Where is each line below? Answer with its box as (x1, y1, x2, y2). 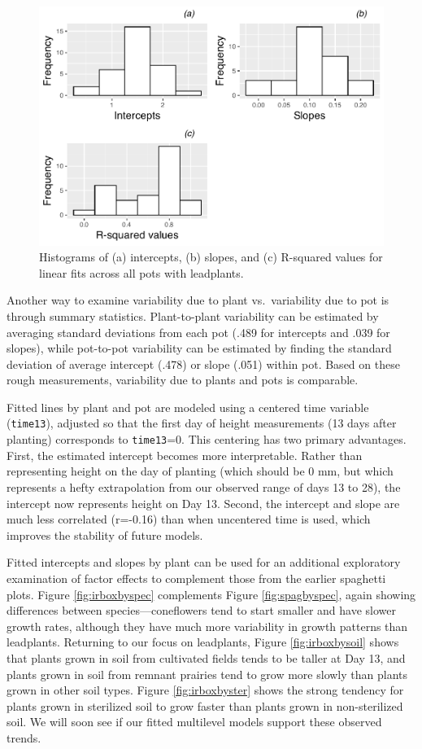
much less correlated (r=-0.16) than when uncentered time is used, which (7, 510, 371, 528)
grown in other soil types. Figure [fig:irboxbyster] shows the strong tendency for (7, 681, 404, 699)
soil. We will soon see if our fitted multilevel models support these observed (7, 713, 382, 730)
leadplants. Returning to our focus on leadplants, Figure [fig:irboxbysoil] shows (7, 633, 399, 650)
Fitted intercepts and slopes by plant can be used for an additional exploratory (7, 554, 401, 571)
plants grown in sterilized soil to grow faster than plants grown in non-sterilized (7, 697, 403, 714)
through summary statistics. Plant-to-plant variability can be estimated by (7, 307, 379, 324)
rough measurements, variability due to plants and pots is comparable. (7, 371, 359, 388)
